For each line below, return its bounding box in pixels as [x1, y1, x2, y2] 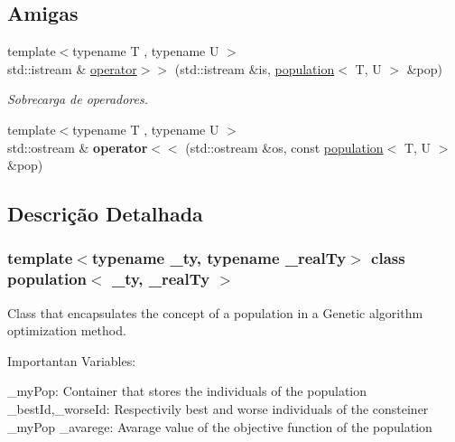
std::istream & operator [7, 59, 137, 78]
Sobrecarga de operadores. [7, 89, 149, 108]
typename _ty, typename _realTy [91, 247, 347, 269]
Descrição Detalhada [7, 200, 203, 228]
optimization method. [7, 321, 126, 340]
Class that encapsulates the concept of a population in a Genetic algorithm [7, 303, 423, 322]
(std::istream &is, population [174, 59, 335, 78]
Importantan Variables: [7, 351, 136, 370]
